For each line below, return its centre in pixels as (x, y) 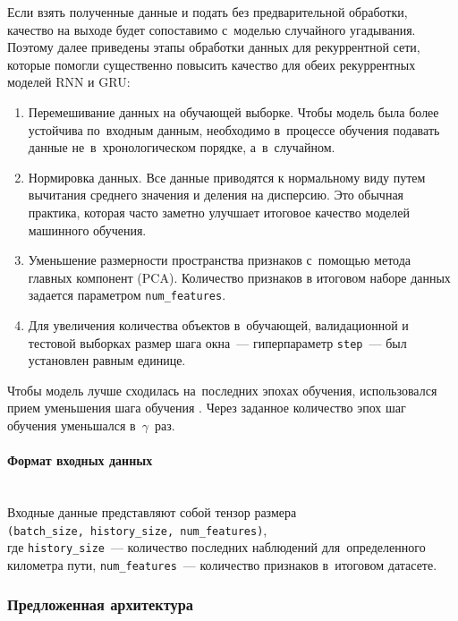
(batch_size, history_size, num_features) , (137, 529)
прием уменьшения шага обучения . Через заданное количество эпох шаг (207, 408)
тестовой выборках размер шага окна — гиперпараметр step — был (217, 342)
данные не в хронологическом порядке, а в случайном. (182, 147)
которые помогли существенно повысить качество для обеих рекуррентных (212, 64)
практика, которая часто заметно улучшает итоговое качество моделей (219, 212)
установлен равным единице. (107, 360)
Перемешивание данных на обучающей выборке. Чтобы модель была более (233, 111)
